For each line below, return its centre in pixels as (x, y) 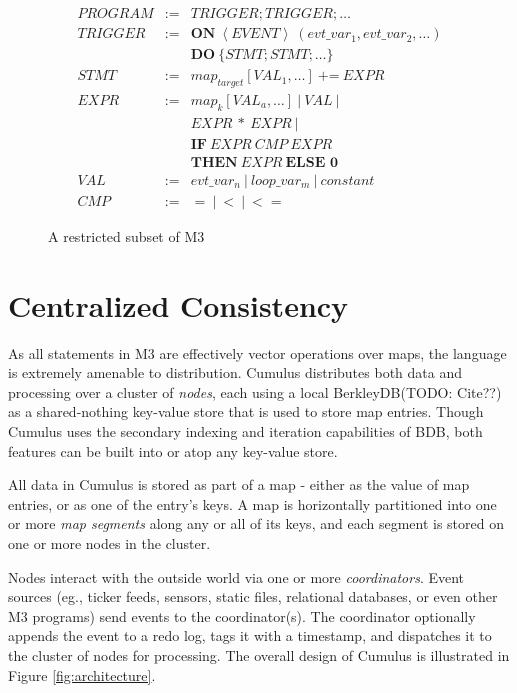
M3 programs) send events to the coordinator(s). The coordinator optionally (242, 615)
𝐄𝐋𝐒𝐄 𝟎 (311, 162)
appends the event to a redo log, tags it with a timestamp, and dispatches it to (250, 635)
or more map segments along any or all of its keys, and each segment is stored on (256, 523)
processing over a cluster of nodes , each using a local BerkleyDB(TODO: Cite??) (255, 391)
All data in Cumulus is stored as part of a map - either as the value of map (239, 484)
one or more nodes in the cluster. (109, 542)
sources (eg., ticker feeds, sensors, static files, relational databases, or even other (253, 596)
